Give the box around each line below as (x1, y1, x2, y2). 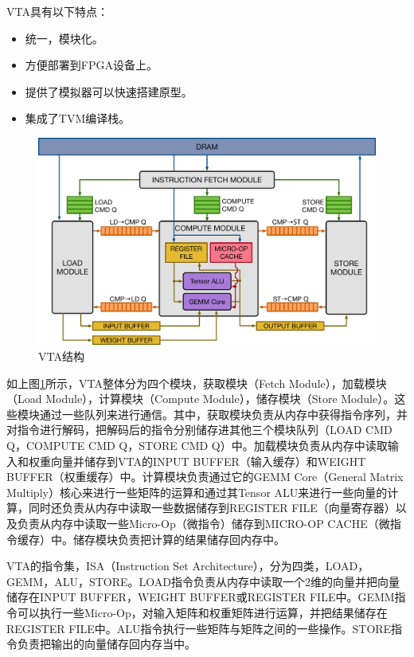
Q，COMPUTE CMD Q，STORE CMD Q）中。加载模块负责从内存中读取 (6, 436, 388, 453)
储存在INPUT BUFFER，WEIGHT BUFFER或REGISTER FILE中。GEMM (6, 589, 395, 605)
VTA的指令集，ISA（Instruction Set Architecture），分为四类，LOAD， (6, 557, 369, 574)
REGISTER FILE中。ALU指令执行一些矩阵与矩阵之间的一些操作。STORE (6, 620, 392, 636)
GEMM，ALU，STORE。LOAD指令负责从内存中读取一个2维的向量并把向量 (6, 573, 400, 589)
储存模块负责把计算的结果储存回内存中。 (72, 530, 285, 547)
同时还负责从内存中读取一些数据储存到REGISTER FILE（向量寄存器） (28, 499, 396, 516)
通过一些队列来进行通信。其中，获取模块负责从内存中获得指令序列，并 (39, 405, 408, 422)
